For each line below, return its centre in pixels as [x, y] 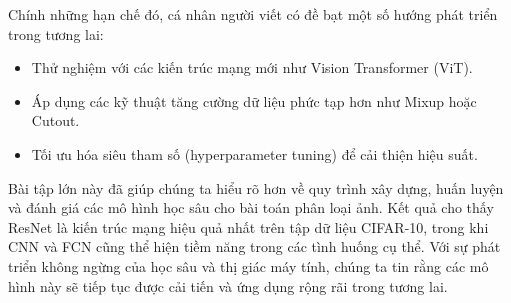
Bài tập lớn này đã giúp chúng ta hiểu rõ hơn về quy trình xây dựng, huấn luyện [256, 187]
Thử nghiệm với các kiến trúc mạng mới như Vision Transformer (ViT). [252, 67]
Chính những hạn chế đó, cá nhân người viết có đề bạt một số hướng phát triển [253, 14]
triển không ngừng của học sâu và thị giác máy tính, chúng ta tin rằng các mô [248, 265]
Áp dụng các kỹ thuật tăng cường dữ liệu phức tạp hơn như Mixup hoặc [254, 100]
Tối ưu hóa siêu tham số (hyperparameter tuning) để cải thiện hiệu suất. [254, 153]
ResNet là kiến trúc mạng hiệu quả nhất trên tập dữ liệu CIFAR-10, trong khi [248, 226]
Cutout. [55, 120]
